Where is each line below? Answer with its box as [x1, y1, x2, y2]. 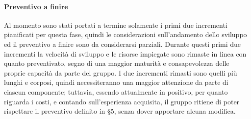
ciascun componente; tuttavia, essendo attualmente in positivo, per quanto [4, 86, 228, 97]
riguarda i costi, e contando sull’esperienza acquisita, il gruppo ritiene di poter [4, 96, 240, 106]
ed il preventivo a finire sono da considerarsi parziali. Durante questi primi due [4, 39, 241, 49]
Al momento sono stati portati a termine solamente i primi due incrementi [4, 20, 227, 30]
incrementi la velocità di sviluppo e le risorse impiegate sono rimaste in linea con [4, 48, 247, 59]
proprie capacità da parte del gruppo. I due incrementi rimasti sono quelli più [4, 67, 237, 78]
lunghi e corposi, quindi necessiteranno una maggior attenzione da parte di [4, 77, 228, 87]
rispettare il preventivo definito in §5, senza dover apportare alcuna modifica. [4, 106, 236, 116]
